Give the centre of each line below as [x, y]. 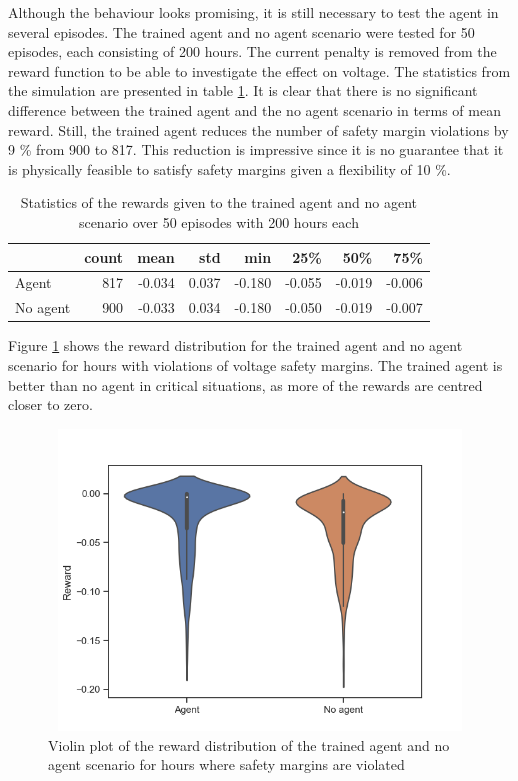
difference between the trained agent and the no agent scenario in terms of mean [254, 109]
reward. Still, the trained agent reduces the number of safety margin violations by [258, 129]
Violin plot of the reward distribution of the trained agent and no [249, 744]
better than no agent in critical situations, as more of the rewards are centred [245, 384]
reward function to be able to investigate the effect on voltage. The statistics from [259, 70]
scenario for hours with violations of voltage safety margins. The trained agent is [255, 364]
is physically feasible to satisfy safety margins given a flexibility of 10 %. [229, 168]
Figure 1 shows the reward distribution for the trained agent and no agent [235, 345]
